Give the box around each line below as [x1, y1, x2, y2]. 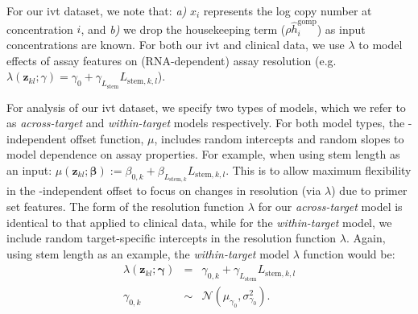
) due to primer [331, 182, 408, 199]
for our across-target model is [258, 197, 403, 214]
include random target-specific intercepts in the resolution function [6, 229, 337, 246]
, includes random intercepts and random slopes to [154, 130, 404, 147]
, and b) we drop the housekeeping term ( [81, 20, 286, 37]
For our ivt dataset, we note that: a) [6, 2, 187, 19]
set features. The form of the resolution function [6, 197, 245, 214]
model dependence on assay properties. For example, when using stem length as [6, 146, 400, 163]
